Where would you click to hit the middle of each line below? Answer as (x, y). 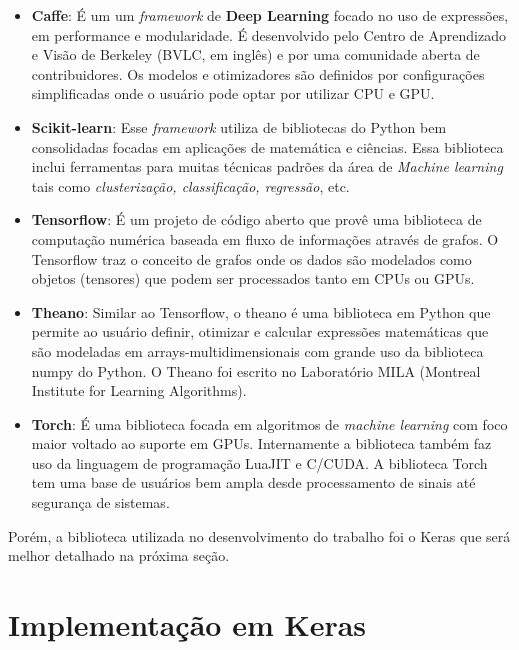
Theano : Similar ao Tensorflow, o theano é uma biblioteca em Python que (261, 311)
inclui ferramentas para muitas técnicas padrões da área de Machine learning (267, 166)
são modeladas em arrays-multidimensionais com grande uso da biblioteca (257, 350)
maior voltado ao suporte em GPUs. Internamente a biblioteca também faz (261, 443)
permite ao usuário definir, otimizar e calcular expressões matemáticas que (260, 331)
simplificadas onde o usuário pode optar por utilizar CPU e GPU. (233, 93)
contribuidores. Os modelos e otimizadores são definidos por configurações (258, 73)
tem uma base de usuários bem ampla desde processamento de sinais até (253, 482)
